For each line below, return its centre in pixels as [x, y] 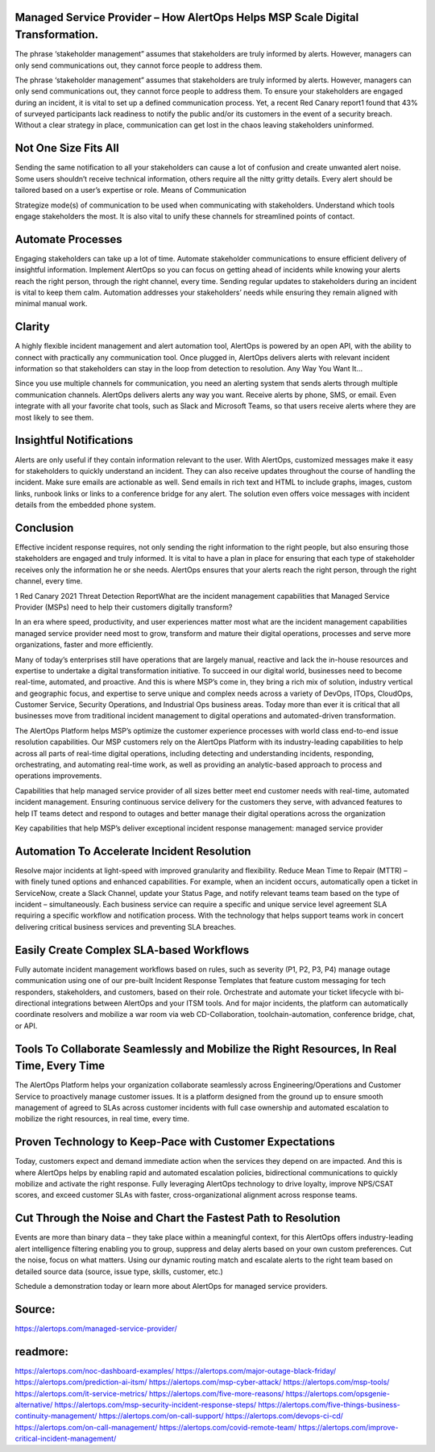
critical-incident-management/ [66, 1439]
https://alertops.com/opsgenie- [338, 1393]
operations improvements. [58, 776]
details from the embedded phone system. [85, 505]
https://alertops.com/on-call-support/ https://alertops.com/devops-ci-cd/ [221, 1416]
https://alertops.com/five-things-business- [329, 1404]
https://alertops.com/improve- [348, 1427]
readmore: [41, 1352]
